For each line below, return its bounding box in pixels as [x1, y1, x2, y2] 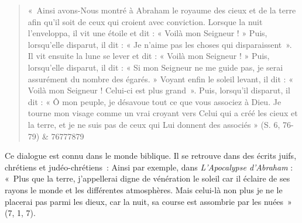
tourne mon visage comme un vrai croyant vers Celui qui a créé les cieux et [28, 107, 298, 119]
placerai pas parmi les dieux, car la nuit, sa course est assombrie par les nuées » [5, 195, 292, 207]
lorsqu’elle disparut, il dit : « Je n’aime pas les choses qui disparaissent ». [28, 38, 292, 50]
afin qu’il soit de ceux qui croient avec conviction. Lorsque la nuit [28, 15, 263, 27]
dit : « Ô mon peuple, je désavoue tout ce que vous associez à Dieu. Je [28, 95, 282, 107]
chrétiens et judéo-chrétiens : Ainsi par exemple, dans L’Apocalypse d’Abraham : [5, 161, 293, 173]
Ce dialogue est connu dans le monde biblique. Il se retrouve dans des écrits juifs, [5, 149, 297, 162]
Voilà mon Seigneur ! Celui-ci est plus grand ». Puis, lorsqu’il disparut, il [28, 84, 290, 96]
